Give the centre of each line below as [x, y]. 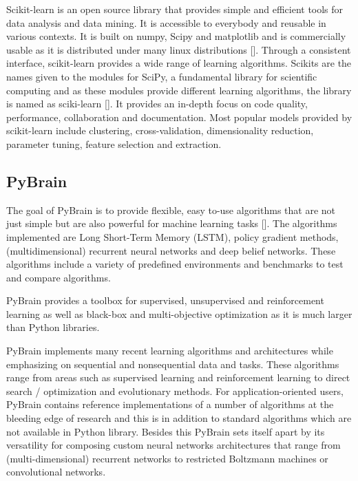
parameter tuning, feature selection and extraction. [114, 143]
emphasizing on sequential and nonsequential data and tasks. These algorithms [173, 364]
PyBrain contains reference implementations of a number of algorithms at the [170, 404]
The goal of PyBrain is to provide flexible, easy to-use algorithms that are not [171, 210]
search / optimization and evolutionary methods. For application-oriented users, [175, 391]
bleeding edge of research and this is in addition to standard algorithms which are [179, 418]
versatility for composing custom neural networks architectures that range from [173, 445]
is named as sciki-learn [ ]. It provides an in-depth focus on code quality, [157, 104]
